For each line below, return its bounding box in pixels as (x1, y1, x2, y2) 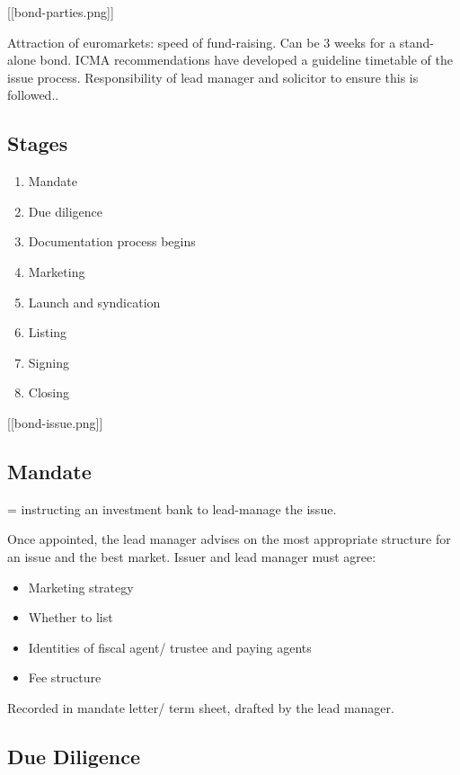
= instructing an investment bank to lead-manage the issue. (7, 499, 337, 518)
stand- (399, 32, 435, 51)
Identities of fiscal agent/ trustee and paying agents (28, 637, 312, 656)
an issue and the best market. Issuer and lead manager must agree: (7, 547, 376, 566)
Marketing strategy (28, 577, 134, 596)
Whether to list (28, 608, 113, 627)
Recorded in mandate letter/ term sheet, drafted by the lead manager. (7, 698, 394, 717)
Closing (28, 383, 69, 402)
